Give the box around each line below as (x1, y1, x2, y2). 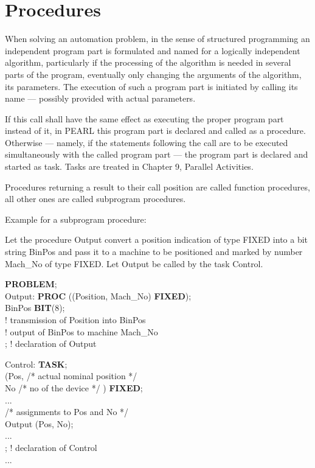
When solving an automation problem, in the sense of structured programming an (5, 32, 310, 45)
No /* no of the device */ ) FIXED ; (5, 381, 143, 394)
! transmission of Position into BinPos (5, 313, 146, 326)
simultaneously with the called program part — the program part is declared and (5, 148, 308, 161)
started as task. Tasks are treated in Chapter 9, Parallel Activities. (5, 160, 254, 173)
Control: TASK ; (5, 357, 67, 370)
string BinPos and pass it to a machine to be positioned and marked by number (5, 245, 303, 258)
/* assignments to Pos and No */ (5, 405, 129, 418)
